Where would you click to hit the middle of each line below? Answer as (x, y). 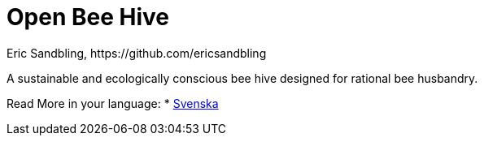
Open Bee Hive (88, 17)
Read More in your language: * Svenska (113, 103)
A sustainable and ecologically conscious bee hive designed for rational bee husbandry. (242, 78)
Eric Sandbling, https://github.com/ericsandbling (137, 53)
